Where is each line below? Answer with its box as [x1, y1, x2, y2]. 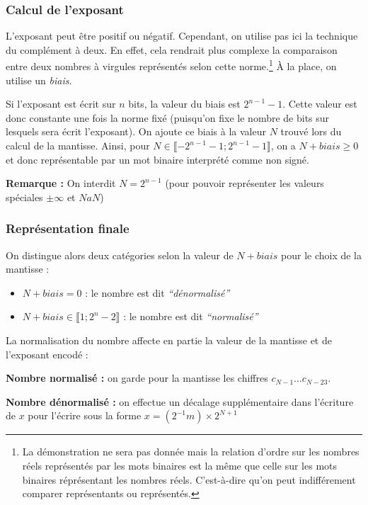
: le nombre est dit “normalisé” [123, 309, 258, 324]
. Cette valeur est [282, 96, 357, 111]
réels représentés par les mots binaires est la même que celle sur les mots [22, 458, 338, 472]
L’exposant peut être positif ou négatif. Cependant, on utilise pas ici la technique [6, 28, 358, 43]
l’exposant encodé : [6, 346, 88, 361]
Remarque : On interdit [6, 176, 116, 191]
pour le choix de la [281, 247, 362, 262]
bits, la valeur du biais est [128, 96, 241, 111]
